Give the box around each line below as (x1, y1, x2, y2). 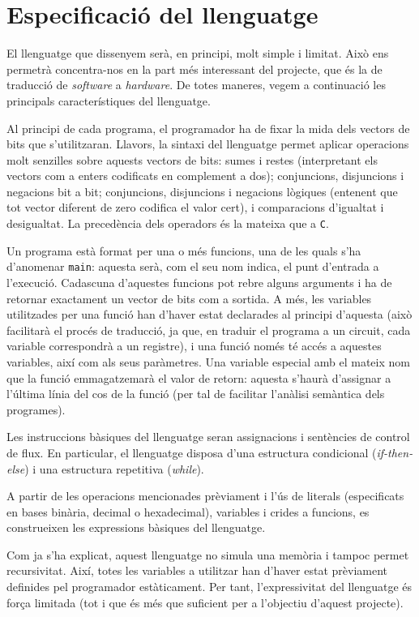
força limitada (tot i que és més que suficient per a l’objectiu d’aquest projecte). (6, 593, 404, 611)
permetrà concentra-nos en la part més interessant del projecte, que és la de (6, 60, 383, 77)
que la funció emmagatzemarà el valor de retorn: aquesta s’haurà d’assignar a (6, 369, 391, 386)
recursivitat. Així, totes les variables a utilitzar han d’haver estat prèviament (6, 562, 388, 579)
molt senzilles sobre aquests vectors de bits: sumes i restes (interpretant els (6, 151, 378, 168)
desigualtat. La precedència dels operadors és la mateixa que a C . (6, 215, 329, 232)
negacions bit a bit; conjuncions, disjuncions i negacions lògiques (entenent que (6, 182, 398, 199)
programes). (6, 401, 66, 418)
